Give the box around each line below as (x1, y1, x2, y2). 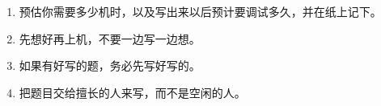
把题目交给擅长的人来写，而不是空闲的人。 (19, 84, 246, 100)
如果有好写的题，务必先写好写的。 (19, 57, 201, 74)
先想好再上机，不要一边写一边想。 (19, 30, 201, 47)
